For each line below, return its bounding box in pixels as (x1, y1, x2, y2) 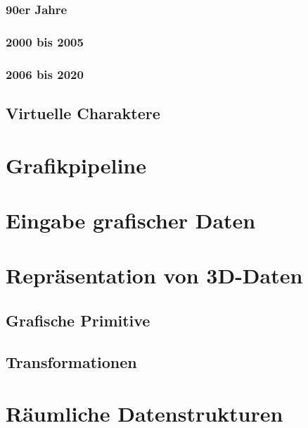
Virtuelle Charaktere (6, 102, 160, 123)
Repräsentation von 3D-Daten (6, 261, 303, 290)
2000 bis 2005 (6, 32, 84, 50)
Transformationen (6, 350, 137, 372)
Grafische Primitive (6, 309, 150, 331)
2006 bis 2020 (6, 65, 84, 82)
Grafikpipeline (6, 150, 147, 179)
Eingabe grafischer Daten (6, 205, 256, 234)
